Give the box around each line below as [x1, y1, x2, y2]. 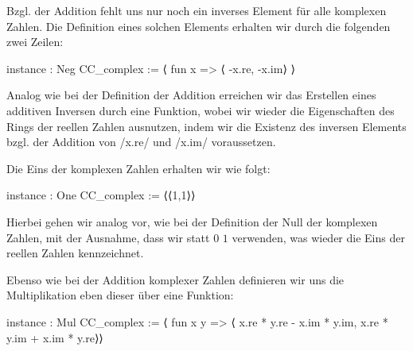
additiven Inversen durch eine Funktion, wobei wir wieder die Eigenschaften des [6, 102, 395, 118]
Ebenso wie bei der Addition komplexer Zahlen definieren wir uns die [6, 271, 345, 287]
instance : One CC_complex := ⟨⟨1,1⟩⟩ [6, 187, 196, 203]
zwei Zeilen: [6, 33, 64, 50]
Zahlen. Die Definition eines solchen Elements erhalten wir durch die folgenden [6, 17, 391, 34]
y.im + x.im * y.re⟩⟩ [6, 329, 103, 345]
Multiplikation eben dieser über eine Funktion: [6, 287, 234, 303]
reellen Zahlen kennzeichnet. [6, 245, 144, 261]
